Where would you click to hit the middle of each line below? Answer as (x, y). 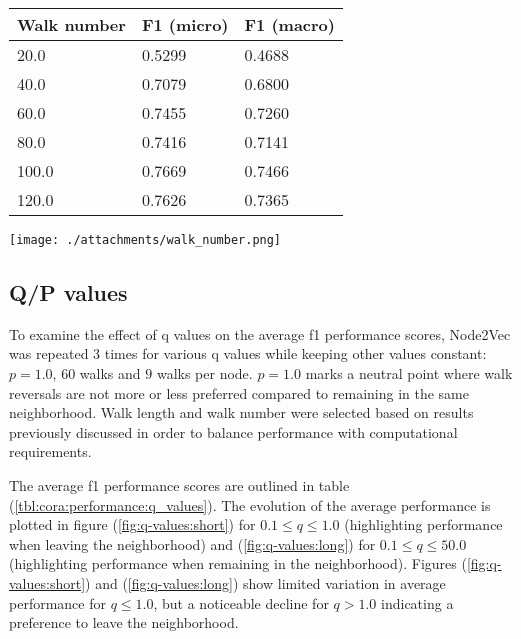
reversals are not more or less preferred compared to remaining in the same (239, 392)
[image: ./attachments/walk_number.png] (145, 240)
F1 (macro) (289, 24)
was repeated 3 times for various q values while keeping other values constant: (248, 353)
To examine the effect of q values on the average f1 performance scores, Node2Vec (260, 333)
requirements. (50, 451)
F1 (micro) (185, 24)
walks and (110, 373)
